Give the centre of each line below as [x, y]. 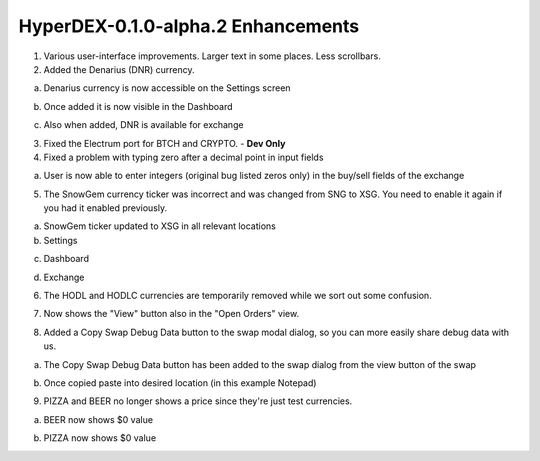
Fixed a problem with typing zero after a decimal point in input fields [183, 157]
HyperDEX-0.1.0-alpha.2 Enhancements [189, 26]
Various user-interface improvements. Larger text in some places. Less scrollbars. [212, 56]
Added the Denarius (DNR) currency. [119, 69]
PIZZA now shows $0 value [100, 438]
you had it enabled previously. [105, 208]
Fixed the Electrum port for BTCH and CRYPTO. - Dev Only [164, 143]
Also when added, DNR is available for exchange [143, 125]
